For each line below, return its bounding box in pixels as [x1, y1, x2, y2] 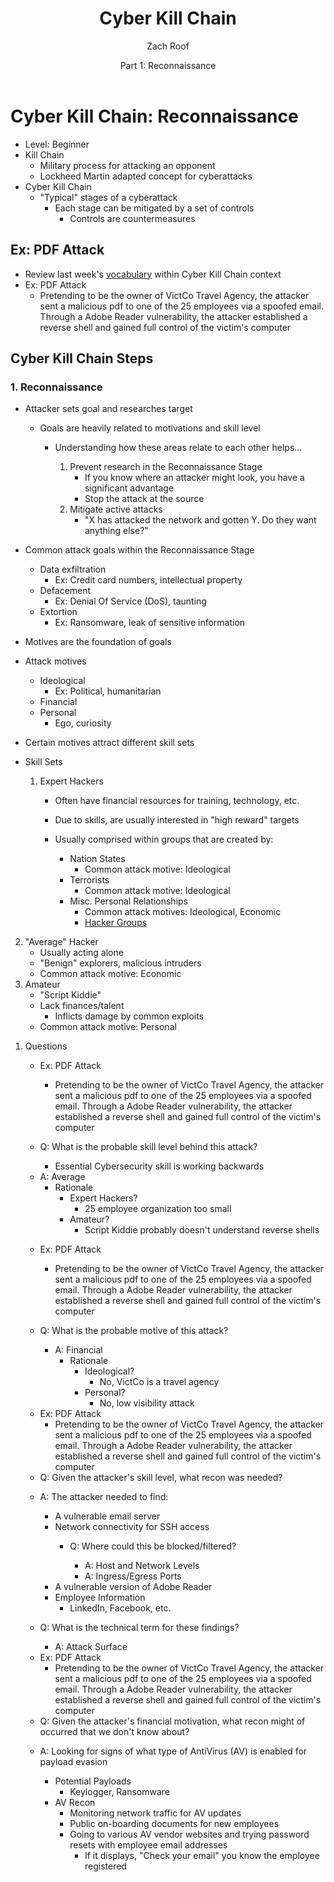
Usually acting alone [39, 947, 124, 959]
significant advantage [84, 482, 175, 494]
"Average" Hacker [24, 936, 99, 948]
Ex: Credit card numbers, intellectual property [54, 574, 243, 586]
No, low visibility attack [99, 1397, 195, 1409]
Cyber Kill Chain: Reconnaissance [10, 105, 299, 127]
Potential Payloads [54, 1775, 132, 1787]
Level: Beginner [24, 138, 90, 150]
